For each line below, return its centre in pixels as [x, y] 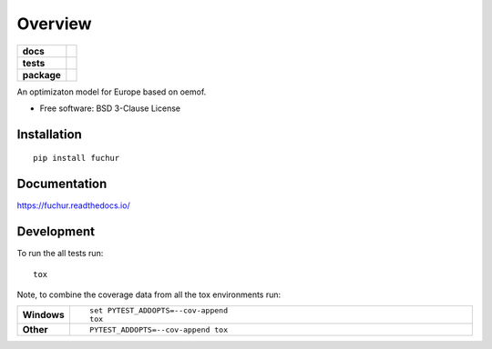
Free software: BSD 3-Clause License [110, 108]
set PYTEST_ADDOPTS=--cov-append [159, 310]
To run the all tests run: [60, 254]
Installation [49, 134]
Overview [54, 24]
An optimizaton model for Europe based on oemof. [112, 92]
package [41, 75]
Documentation [62, 184]
